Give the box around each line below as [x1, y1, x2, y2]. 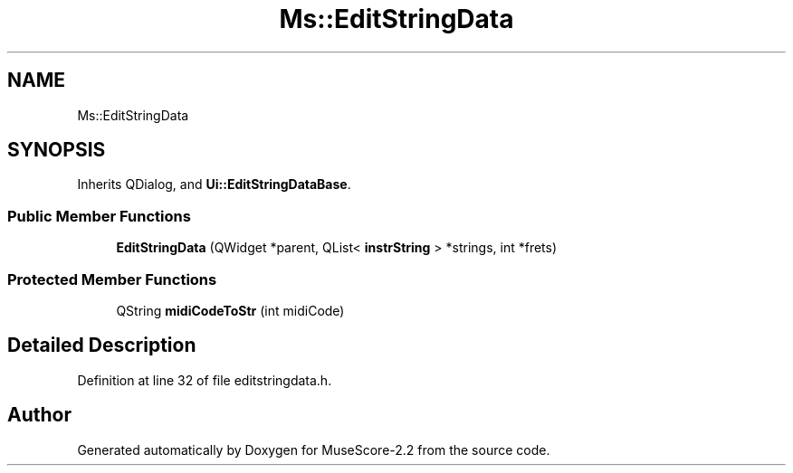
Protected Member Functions [7, 270, 217, 289]
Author [7, 403, 72, 427]
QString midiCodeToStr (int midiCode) [116, 302, 345, 318]
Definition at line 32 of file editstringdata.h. [77, 372, 332, 388]
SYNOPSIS [7, 138, 106, 162]
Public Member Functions [7, 206, 191, 225]
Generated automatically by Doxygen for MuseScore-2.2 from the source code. [77, 441, 550, 458]
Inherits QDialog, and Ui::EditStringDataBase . [77, 176, 351, 193]
